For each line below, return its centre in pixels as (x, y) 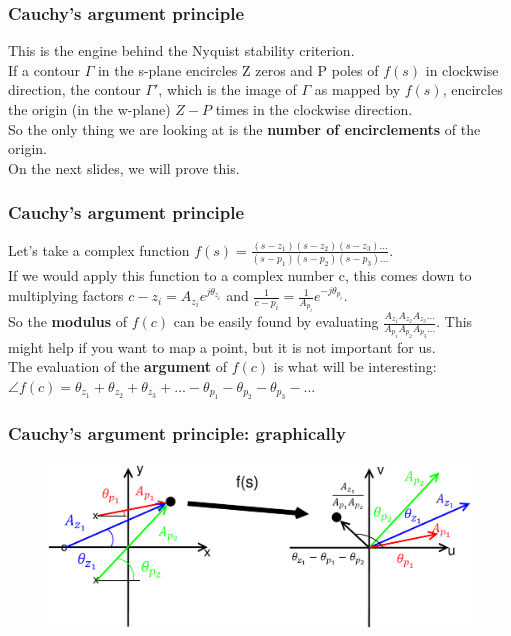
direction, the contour (74, 89)
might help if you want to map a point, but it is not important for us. (222, 346)
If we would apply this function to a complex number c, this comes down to (240, 275)
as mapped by (357, 89)
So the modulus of (68, 321)
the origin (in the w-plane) (89, 109)
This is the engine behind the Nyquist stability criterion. (181, 50)
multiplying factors (66, 295)
